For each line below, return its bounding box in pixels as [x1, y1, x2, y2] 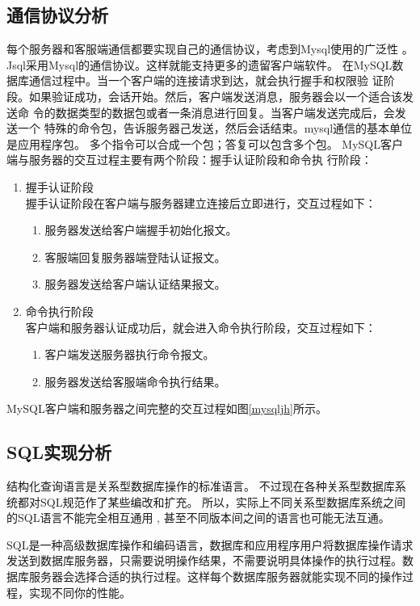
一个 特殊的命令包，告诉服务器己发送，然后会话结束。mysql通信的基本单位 [17, 120, 413, 137]
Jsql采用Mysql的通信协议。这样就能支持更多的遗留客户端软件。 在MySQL [6, 56, 393, 73]
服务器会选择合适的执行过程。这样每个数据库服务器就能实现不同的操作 [28, 568, 402, 585]
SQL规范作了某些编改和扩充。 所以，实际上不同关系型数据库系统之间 [40, 493, 406, 510]
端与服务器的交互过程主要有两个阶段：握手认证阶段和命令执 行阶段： [6, 151, 372, 168]
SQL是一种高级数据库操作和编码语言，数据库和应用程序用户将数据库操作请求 [6, 536, 414, 553]
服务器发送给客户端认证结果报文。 [44, 276, 226, 292]
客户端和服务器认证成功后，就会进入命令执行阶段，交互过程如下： [25, 318, 376, 335]
